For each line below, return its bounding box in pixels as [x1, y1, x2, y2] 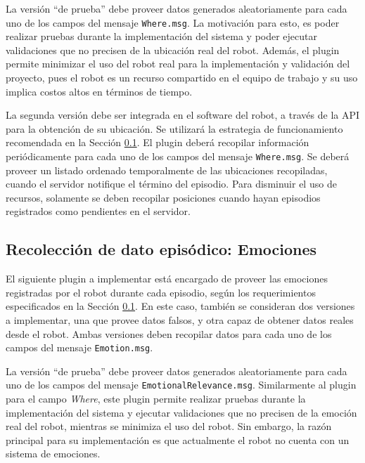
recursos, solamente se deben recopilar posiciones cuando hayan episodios [6, 190, 321, 204]
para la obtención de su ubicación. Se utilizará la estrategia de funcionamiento [6, 121, 343, 136]
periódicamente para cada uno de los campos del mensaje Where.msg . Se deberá [6, 149, 350, 163]
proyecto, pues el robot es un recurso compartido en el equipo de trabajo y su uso [6, 70, 358, 85]
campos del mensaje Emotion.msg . [6, 340, 153, 355]
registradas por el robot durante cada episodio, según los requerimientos [6, 285, 316, 299]
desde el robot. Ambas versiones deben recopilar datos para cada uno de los [6, 326, 332, 341]
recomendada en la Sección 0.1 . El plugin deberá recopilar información [6, 135, 309, 150]
